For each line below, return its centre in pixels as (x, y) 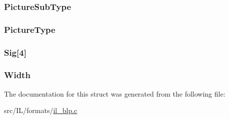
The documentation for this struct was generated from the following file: (115, 93)
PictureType (30, 29)
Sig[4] (15, 52)
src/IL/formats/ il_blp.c (41, 110)
